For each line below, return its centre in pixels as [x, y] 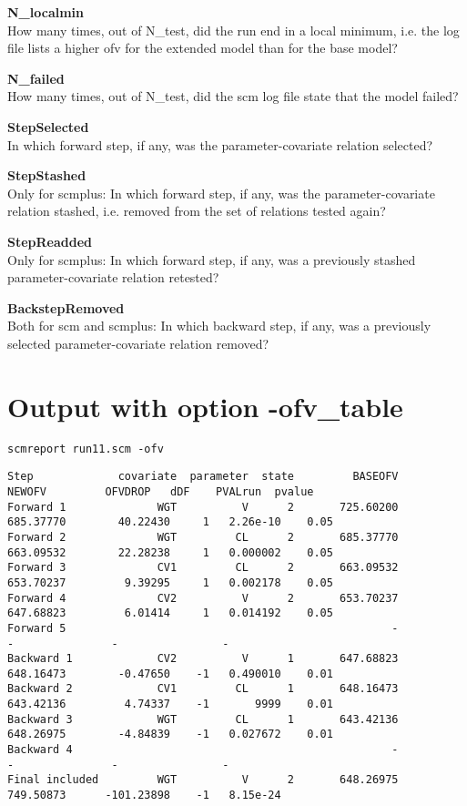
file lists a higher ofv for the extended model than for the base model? [203, 48]
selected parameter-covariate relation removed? [138, 343]
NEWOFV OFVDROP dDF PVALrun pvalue [161, 491]
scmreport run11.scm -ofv [86, 449]
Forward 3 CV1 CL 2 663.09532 [203, 568]
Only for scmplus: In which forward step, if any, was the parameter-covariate [221, 193]
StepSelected [48, 126]
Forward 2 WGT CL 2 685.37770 [203, 537]
